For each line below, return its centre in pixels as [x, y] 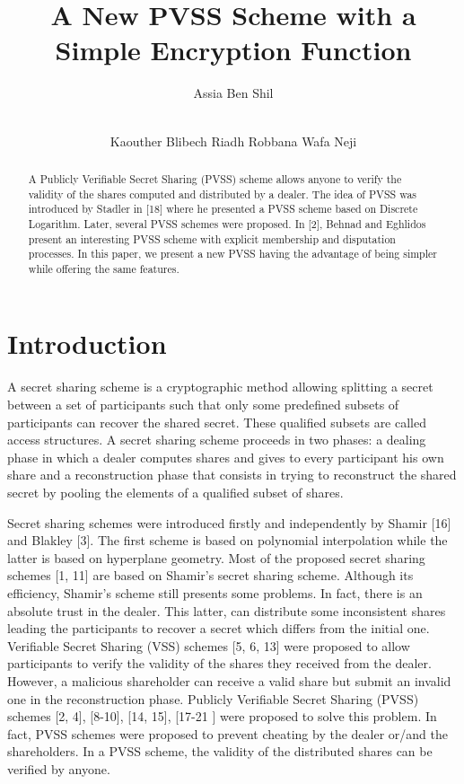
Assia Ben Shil [233, 93]
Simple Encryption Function [233, 50]
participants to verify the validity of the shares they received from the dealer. [219, 663]
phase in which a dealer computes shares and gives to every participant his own [226, 457]
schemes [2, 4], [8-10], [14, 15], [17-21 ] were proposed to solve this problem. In [222, 716]
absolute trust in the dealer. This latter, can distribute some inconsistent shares [227, 610]
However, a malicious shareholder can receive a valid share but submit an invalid [229, 680]
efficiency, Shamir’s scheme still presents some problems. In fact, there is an [215, 592]
